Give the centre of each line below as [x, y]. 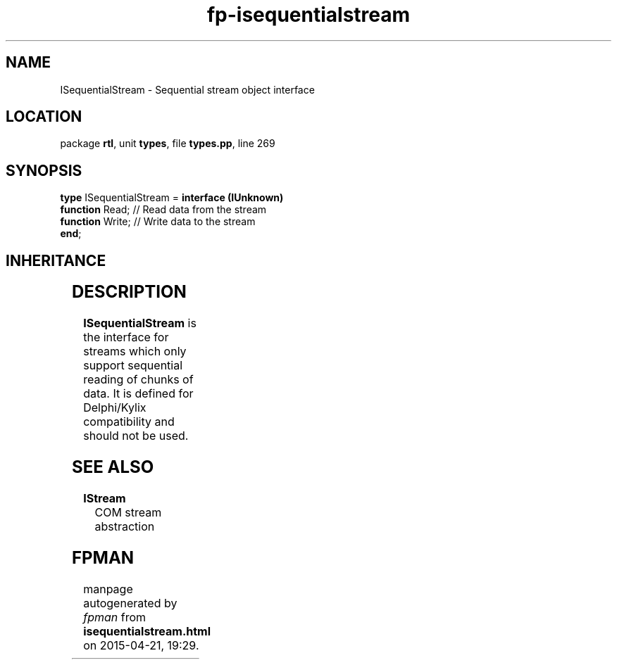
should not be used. [136, 436]
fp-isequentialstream [308, 15]
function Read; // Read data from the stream [163, 210]
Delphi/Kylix [115, 408]
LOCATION [44, 117]
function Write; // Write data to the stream [158, 222]
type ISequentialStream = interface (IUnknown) [172, 198]
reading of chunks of [138, 380]
